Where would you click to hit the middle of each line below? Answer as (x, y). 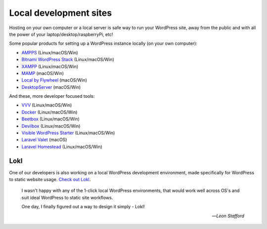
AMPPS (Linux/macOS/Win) (50, 52)
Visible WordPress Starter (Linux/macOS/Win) (68, 133)
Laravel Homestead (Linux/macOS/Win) (62, 147)
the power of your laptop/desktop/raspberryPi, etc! (61, 34)
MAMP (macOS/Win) (43, 73)
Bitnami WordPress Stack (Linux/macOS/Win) (68, 60)
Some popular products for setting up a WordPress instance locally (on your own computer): (103, 43)
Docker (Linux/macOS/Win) (49, 112)
